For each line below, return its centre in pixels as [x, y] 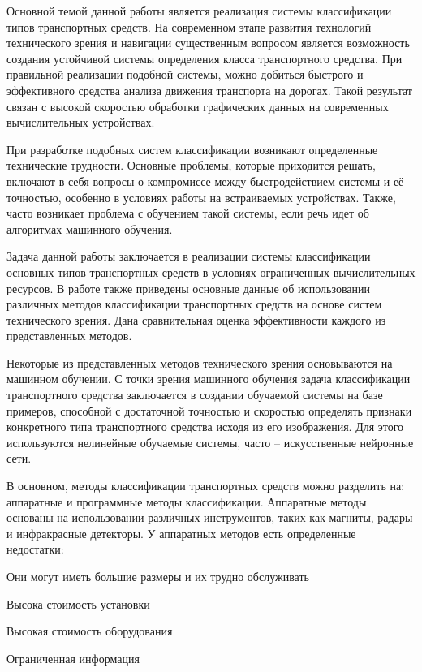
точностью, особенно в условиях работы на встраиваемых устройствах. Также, [201, 197]
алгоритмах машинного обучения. [90, 228]
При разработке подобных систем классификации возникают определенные [192, 149]
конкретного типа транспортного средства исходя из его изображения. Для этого [205, 426]
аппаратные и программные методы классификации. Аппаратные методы [187, 501]
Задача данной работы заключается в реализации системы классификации [189, 256]
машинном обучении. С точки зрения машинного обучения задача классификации [209, 379]
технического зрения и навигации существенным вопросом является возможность [208, 43]
